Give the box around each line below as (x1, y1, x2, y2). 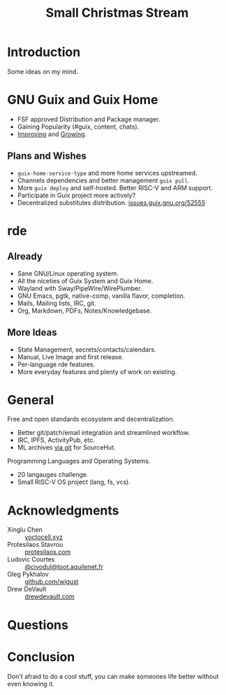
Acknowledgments (7, 502, 120, 518)
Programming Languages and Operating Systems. (7, 457, 151, 466)
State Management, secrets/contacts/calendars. (17, 345, 157, 354)
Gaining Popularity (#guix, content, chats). (17, 122, 140, 131)
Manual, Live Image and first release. (17, 352, 124, 361)
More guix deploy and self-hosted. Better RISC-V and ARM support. (17, 183, 213, 192)
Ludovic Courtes (7, 555, 55, 564)
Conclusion (7, 649, 75, 665)
